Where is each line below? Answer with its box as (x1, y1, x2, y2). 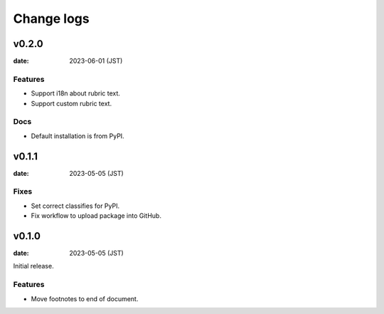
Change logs (13, 11, 90, 26)
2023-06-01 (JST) (69, 57, 123, 66)
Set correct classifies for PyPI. (31, 202, 120, 210)
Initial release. (13, 262, 54, 271)
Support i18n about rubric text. (31, 89, 121, 98)
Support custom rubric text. (31, 99, 112, 108)
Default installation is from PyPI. (31, 132, 124, 140)
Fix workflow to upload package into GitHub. (31, 211, 161, 220)
